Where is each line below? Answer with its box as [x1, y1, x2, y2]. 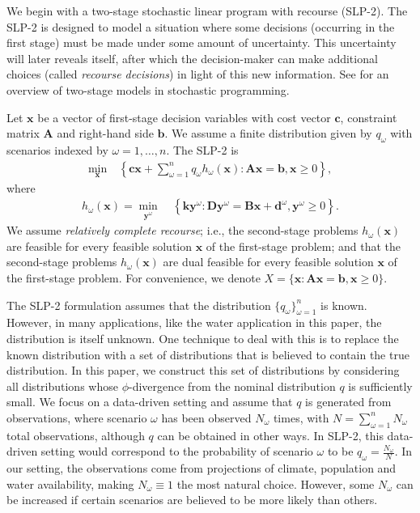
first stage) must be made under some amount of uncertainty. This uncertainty [6, 34, 397, 51]
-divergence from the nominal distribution [128, 377, 336, 394]
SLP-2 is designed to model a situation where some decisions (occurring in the [6, 18, 395, 35]
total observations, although [6, 426, 145, 443]
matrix [6, 125, 40, 142]
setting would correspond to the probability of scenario [40, 443, 313, 460]
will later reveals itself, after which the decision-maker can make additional [6, 49, 378, 66]
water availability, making [6, 475, 134, 492]
